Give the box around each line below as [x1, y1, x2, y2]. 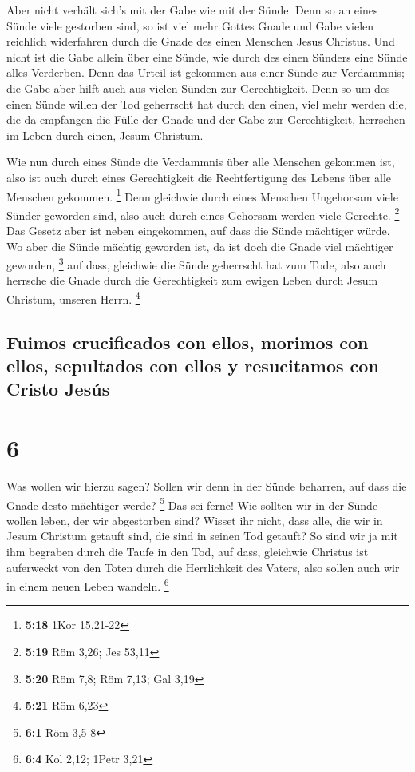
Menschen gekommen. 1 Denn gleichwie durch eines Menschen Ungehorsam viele [6, 185, 398, 205]
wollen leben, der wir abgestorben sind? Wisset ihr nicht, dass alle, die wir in [6, 511, 383, 528]
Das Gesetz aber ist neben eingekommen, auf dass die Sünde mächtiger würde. [6, 222, 390, 239]
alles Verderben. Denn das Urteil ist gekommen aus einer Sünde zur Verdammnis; [6, 64, 405, 81]
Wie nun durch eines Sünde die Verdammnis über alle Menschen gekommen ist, [6, 153, 395, 170]
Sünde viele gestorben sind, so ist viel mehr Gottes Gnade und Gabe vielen [6, 17, 374, 34]
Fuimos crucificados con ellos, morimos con [6, 329, 369, 354]
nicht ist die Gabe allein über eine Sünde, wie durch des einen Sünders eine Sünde [6, 48, 408, 65]
